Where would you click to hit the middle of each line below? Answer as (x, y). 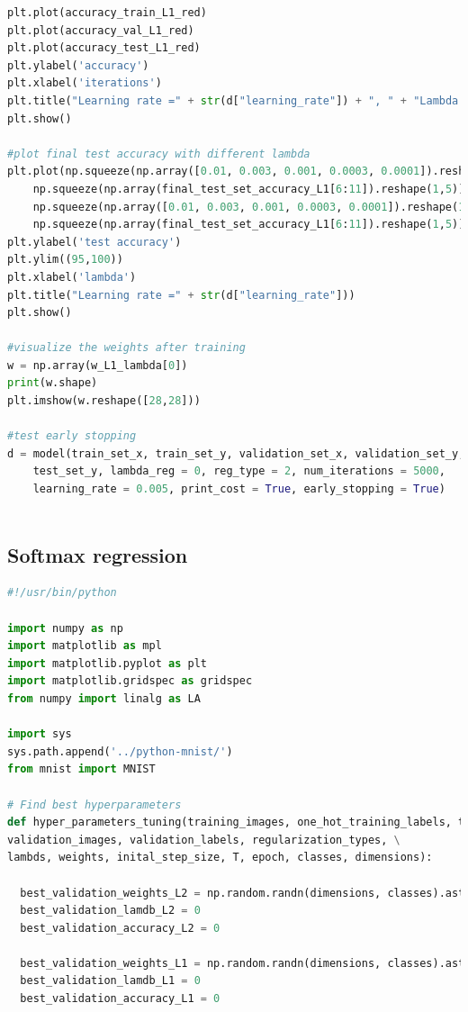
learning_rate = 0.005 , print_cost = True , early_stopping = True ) (239, 489)
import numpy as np (65, 628)
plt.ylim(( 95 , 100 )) (65, 260)
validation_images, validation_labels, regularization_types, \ (204, 840)
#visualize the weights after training (126, 348)
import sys (40, 734)
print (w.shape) (53, 383)
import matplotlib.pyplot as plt (107, 663)
